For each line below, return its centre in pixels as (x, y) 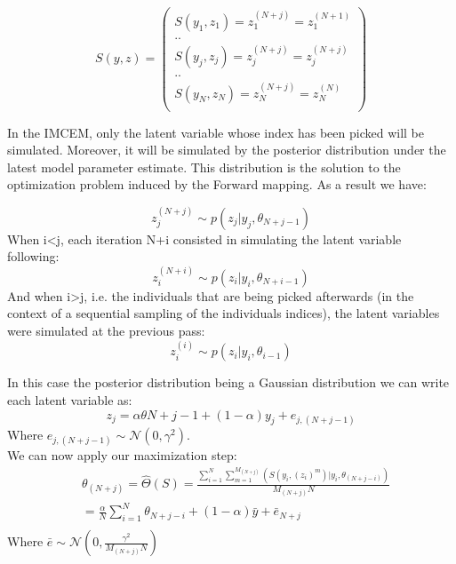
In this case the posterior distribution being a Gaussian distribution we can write (228, 382)
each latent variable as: (70, 400)
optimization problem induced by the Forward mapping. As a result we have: (217, 184)
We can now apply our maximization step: (122, 455)
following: (33, 256)
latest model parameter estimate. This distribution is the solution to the (204, 167)
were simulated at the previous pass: (106, 331)
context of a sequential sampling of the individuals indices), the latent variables (224, 313)
